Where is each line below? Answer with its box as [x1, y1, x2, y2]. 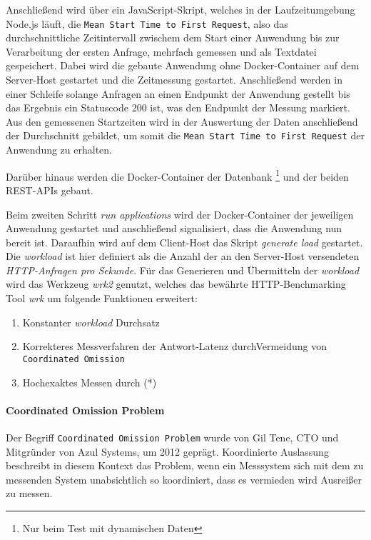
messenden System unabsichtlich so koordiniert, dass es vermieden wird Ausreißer [6, 471, 362, 486]
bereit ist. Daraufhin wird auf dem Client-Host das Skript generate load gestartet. [6, 234, 363, 249]
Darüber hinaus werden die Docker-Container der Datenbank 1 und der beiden [6, 166, 349, 184]
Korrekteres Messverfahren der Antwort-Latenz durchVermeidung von [22, 339, 327, 354]
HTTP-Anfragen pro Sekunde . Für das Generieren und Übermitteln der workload [6, 262, 360, 277]
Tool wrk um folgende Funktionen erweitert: [6, 291, 198, 306]
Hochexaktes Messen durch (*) [22, 374, 157, 389]
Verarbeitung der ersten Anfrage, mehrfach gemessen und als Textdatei [6, 44, 317, 59]
